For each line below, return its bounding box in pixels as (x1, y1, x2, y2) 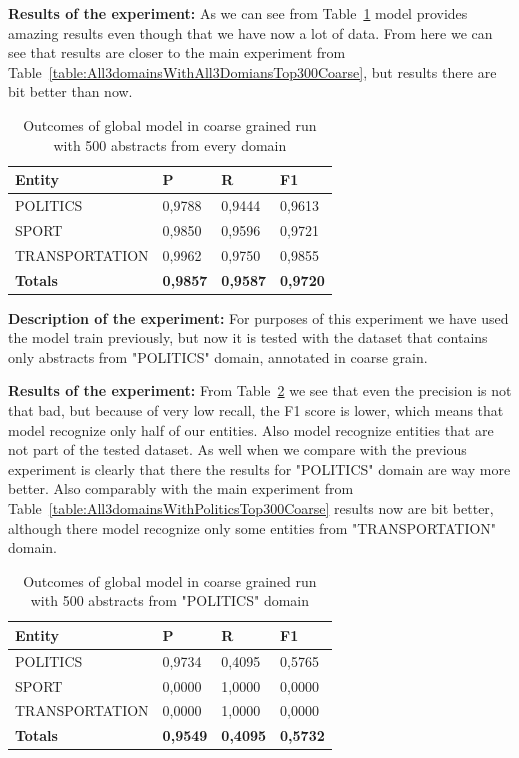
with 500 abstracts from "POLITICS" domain (30, 590, 310, 611)
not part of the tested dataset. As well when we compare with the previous (8, 439, 467, 460)
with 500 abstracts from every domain (53, 134, 287, 155)
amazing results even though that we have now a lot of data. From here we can (8, 22, 493, 43)
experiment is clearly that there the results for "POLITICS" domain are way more (8, 458, 511, 479)
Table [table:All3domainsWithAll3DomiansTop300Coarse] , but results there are (8, 61, 497, 82)
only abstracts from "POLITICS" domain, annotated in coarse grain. (8, 346, 428, 367)
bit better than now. (8, 81, 133, 102)
